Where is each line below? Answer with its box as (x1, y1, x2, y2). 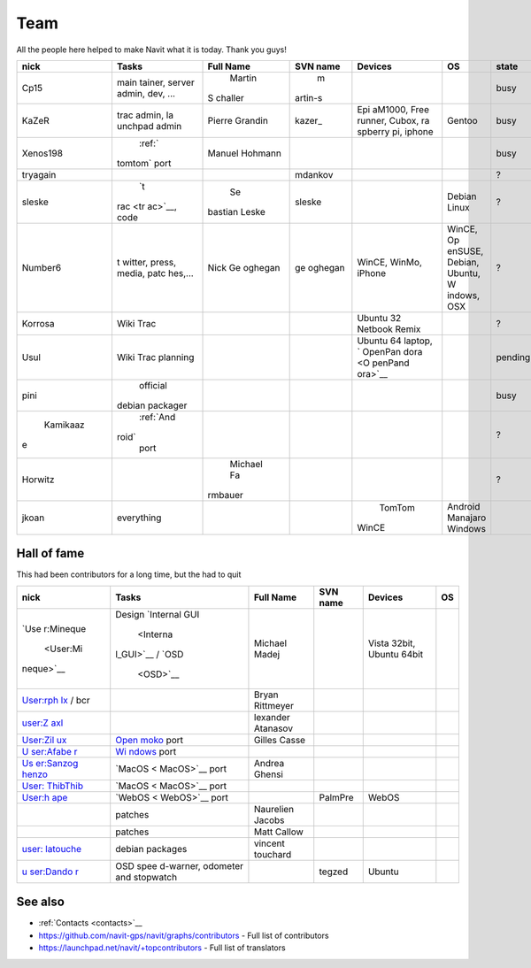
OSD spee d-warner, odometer (115, 859, 243, 872)
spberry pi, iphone (357, 125, 434, 137)
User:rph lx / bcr (21, 694, 90, 706)
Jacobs (253, 814, 285, 826)
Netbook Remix (357, 323, 421, 335)
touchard (253, 848, 292, 860)
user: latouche (21, 842, 82, 855)
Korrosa (21, 317, 55, 329)
